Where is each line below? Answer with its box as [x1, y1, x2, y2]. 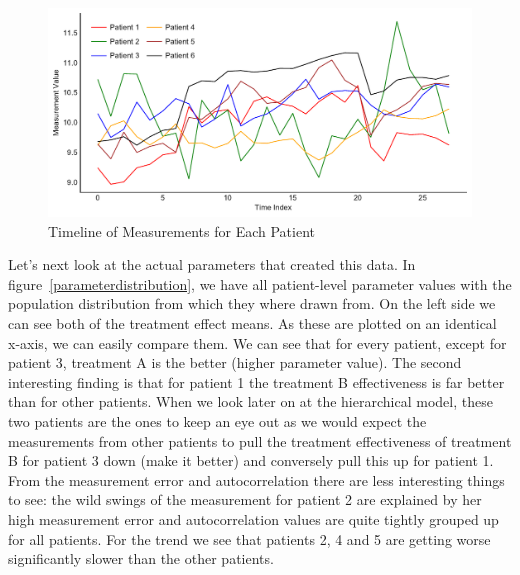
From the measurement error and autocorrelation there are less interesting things [8, 469, 505, 490]
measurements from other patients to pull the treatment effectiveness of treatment [8, 430, 512, 451]
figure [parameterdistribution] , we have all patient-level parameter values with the [8, 273, 512, 294]
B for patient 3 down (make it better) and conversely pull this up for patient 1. [8, 450, 494, 471]
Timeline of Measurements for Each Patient [48, 220, 315, 241]
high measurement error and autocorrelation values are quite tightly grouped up [8, 509, 499, 529]
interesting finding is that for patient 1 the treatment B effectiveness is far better [8, 371, 505, 392]
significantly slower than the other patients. [8, 548, 274, 569]
